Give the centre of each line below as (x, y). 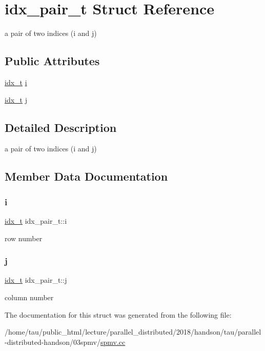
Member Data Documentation (86, 176)
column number (29, 297)
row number (24, 238)
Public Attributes (52, 61)
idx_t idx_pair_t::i (36, 220)
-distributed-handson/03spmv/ (53, 342)
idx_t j (16, 99)
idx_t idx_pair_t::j (36, 280)
